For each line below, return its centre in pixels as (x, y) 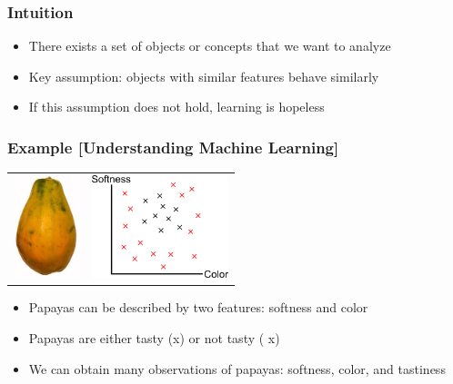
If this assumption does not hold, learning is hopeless (176, 107)
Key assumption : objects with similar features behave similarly (204, 76)
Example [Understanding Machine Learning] (173, 147)
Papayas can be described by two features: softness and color (198, 307)
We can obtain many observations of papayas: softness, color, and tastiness (237, 368)
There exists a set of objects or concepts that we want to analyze (210, 46)
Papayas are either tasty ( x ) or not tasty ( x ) (154, 338)
